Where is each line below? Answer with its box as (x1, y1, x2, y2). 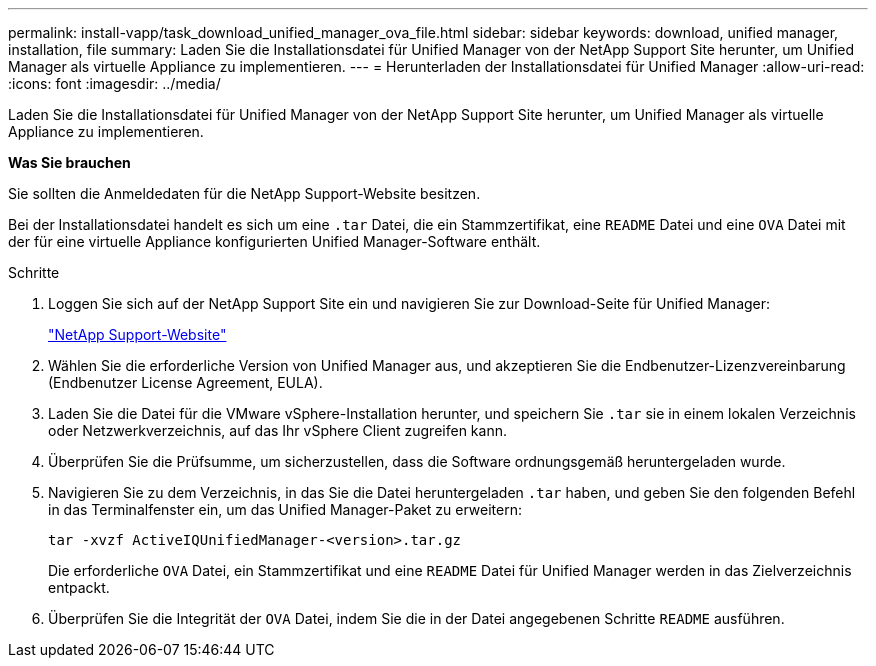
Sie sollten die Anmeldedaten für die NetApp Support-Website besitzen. (8, 185, 481, 202)
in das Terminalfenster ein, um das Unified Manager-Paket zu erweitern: (48, 501, 522, 518)
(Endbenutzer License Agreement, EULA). (48, 374, 323, 391)
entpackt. (48, 579, 110, 596)
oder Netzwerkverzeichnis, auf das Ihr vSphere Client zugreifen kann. (48, 422, 507, 439)
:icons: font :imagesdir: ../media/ (8, 75, 221, 92)
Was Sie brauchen (8, 154, 131, 171)
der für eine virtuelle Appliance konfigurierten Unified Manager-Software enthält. (8, 233, 541, 250)
